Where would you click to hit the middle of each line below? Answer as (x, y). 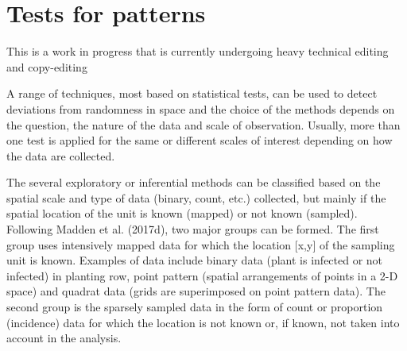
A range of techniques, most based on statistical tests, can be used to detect (192, 93)
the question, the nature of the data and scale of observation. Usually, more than (203, 124)
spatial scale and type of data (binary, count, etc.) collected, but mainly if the (196, 197)
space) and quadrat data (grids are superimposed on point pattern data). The (196, 291)
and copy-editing (47, 66)
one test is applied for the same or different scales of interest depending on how (200, 140)
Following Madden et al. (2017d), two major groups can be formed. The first (193, 229)
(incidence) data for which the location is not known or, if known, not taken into (203, 322)
